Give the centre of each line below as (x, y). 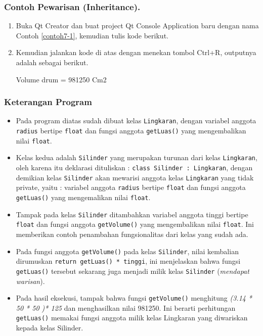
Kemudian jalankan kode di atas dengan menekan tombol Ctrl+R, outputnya (136, 52)
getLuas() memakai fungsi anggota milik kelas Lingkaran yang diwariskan (132, 318)
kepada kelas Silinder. (50, 328)
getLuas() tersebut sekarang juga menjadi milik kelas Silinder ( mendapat (133, 271)
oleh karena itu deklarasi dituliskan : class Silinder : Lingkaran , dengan (134, 167)
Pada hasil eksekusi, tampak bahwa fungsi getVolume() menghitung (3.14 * (134, 298)
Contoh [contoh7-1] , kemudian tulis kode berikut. (92, 35)
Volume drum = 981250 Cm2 (61, 79)
